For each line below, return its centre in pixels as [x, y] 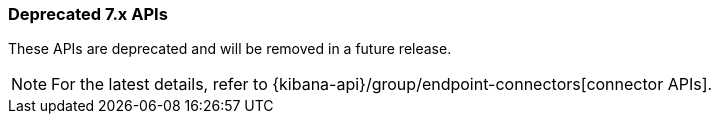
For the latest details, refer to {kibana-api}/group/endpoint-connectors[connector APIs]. [382, 84]
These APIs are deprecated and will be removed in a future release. [230, 49]
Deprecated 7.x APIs [88, 14]
